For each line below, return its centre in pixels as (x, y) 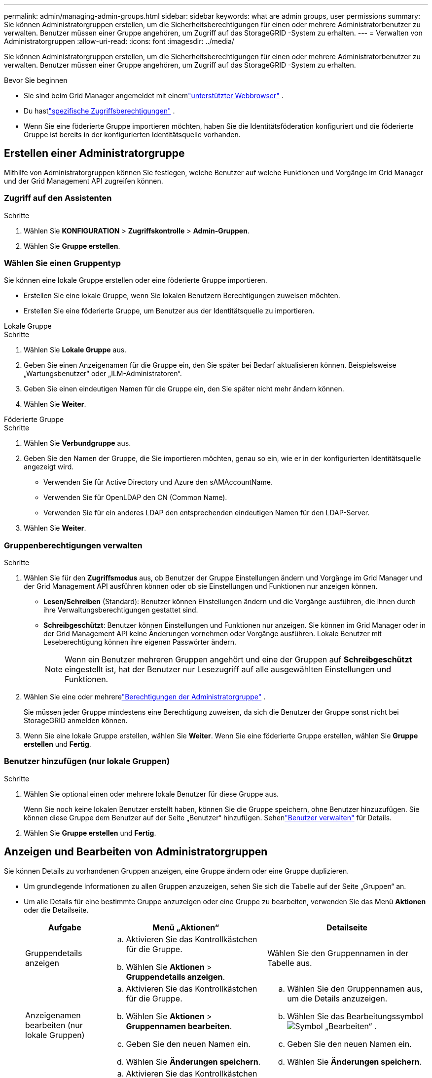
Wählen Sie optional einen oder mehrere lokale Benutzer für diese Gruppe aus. (151, 794)
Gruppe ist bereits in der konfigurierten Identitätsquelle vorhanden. (132, 135)
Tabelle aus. (290, 963)
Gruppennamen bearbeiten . (179, 1026)
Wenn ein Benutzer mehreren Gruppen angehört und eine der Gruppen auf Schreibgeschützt (238, 660)
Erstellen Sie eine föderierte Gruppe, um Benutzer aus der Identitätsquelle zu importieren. (169, 311)
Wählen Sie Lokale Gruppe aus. (75, 350)
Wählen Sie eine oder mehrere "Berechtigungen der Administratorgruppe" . (145, 697)
